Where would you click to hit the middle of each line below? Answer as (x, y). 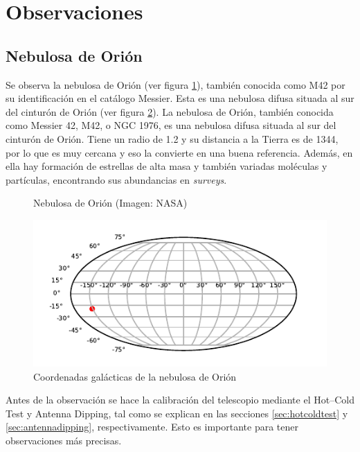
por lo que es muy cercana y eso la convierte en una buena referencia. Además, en (179, 152)
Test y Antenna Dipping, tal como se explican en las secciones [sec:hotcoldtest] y (177, 413)
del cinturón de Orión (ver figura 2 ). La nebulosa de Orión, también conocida (170, 111)
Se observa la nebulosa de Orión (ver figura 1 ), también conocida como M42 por (175, 84)
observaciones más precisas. (64, 440)
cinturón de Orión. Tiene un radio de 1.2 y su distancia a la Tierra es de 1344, (172, 138)
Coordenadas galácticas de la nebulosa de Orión (135, 376)
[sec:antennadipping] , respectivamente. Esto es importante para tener (152, 427)
